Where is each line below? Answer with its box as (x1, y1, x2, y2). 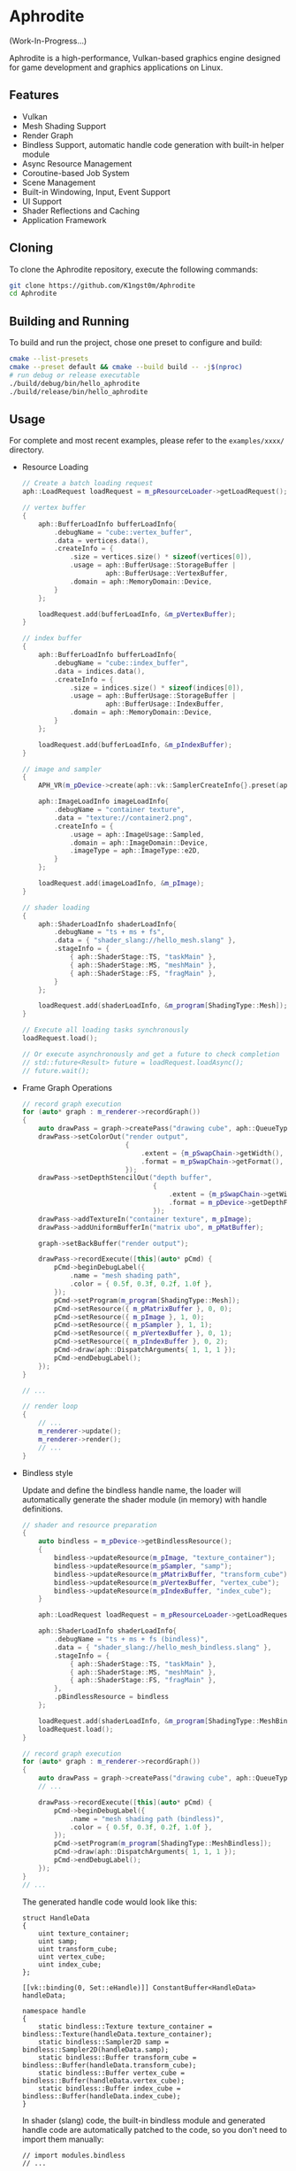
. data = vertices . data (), (54, 536, 149, 545)
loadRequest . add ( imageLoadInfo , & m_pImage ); (38, 879, 205, 888)
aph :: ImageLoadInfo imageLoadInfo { (38, 797, 170, 807)
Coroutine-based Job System (21, 167, 130, 178)
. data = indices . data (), (54, 667, 146, 676)
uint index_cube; (38, 1959, 102, 1969)
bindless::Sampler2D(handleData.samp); (21, 2045, 170, 2054)
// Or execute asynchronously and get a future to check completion (21, 1049, 280, 1059)
